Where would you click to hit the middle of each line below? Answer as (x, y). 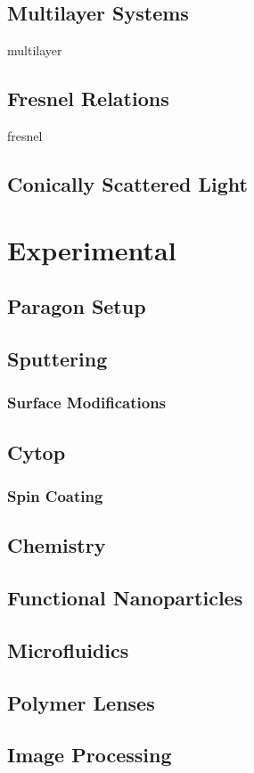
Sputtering (57, 358)
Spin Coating (55, 495)
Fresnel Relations (88, 99)
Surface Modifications (87, 403)
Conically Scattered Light (127, 183)
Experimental (92, 249)
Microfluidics (68, 650)
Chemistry (57, 545)
